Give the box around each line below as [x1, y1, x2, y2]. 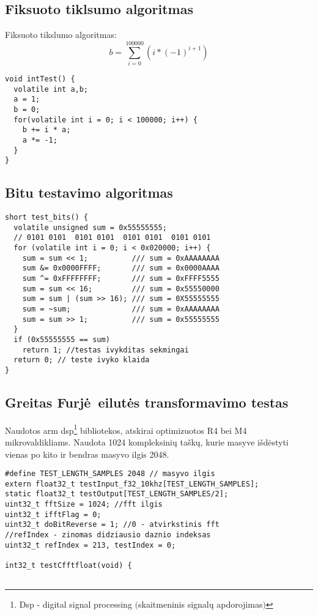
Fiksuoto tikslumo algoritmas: [5, 28, 117, 41]
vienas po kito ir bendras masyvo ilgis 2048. [5, 447, 169, 460]
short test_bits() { [5, 213, 89, 222]
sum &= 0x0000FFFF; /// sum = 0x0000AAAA [22, 264, 220, 273]
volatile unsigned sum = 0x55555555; [13, 223, 167, 232]
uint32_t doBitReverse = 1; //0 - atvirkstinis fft [5, 520, 220, 529]
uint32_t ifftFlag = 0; [5, 510, 102, 519]
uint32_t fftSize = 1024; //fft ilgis [5, 500, 163, 509]
